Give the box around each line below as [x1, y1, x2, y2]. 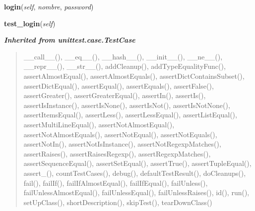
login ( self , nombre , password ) [4, 1, 94, 11]
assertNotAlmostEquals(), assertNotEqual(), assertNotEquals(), [23, 129, 217, 139]
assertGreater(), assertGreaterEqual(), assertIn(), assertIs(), [23, 90, 206, 101]
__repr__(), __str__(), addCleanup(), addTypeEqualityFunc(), [23, 61, 226, 71]
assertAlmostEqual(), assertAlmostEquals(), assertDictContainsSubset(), [23, 70, 245, 81]
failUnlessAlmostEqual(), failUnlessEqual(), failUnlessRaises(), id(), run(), [23, 187, 250, 198]
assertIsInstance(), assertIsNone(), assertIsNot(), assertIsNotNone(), [23, 100, 230, 110]
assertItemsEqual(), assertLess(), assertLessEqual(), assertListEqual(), [23, 109, 237, 120]
